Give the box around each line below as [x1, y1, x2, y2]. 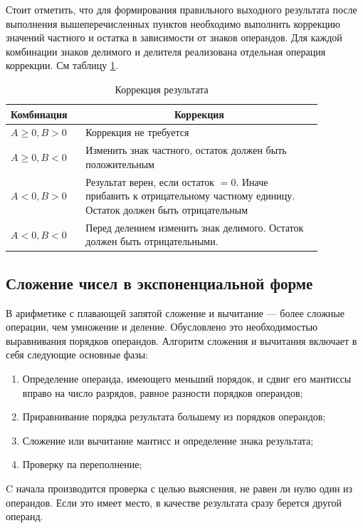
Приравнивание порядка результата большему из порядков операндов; [22, 409, 326, 424]
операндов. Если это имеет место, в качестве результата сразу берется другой [6, 495, 342, 509]
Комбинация [11, 106, 68, 121]
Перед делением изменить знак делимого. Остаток [85, 219, 304, 234]
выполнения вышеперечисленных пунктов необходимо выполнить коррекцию [6, 16, 340, 31]
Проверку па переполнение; [22, 457, 142, 472]
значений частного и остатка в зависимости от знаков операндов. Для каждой [6, 30, 342, 45]
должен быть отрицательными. [85, 234, 219, 249]
